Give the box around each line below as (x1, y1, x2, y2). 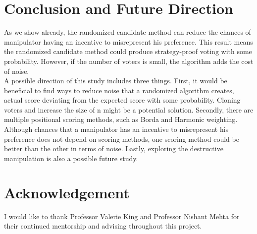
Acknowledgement (4, 182, 130, 202)
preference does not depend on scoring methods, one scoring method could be (4, 133, 239, 144)
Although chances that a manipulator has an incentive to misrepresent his (4, 124, 229, 134)
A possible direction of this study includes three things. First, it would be (4, 75, 227, 86)
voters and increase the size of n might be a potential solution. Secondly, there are (4, 104, 254, 115)
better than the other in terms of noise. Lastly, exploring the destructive (4, 143, 223, 154)
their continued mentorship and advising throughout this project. (4, 221, 202, 231)
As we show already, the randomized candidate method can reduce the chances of (4, 27, 251, 37)
